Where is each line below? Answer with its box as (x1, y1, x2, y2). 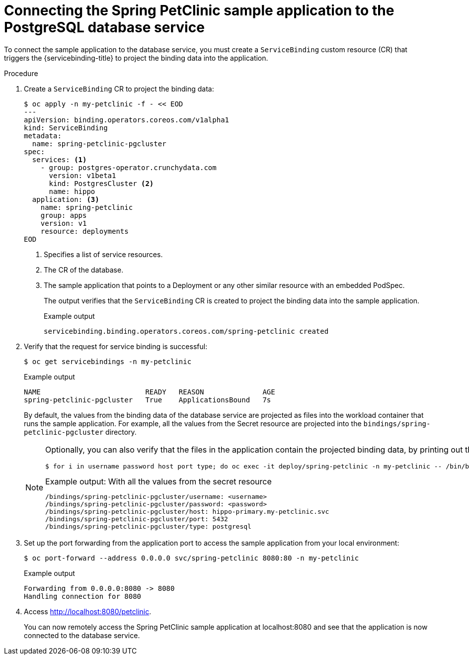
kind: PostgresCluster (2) (49, 179, 154, 188)
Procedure (4, 69, 38, 78)
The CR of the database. (44, 265, 124, 274)
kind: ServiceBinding (24, 123, 108, 132)
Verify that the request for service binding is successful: (24, 342, 208, 351)
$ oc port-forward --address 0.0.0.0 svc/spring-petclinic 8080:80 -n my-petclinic (24, 554, 359, 562)
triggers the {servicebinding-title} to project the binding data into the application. (4, 53, 268, 62)
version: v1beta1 (49, 171, 116, 180)
